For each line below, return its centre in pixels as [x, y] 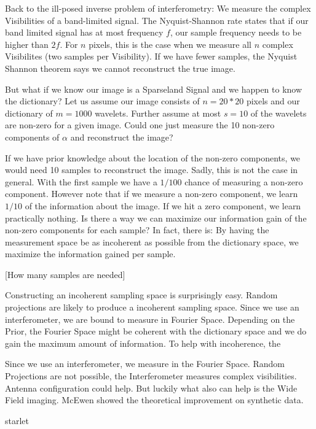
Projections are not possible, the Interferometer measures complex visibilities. [151, 376]
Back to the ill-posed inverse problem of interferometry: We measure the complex [158, 8]
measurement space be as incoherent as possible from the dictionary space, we [152, 242]
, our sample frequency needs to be [236, 32]
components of [32, 137]
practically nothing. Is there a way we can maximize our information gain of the [156, 218]
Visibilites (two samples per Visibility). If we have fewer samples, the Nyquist [151, 56]
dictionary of [29, 113]
